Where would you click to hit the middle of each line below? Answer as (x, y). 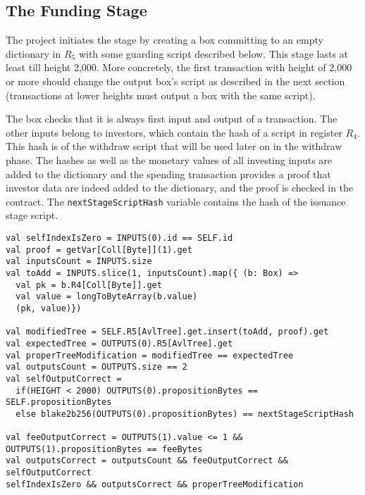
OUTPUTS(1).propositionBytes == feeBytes (104, 449)
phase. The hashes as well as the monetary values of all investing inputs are (169, 159)
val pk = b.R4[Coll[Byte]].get (89, 285)
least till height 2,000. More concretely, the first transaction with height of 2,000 (179, 67)
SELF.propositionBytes (59, 402)
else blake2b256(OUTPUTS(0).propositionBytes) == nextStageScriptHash (185, 414)
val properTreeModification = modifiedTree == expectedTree (150, 355)
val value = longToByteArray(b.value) (107, 297)
